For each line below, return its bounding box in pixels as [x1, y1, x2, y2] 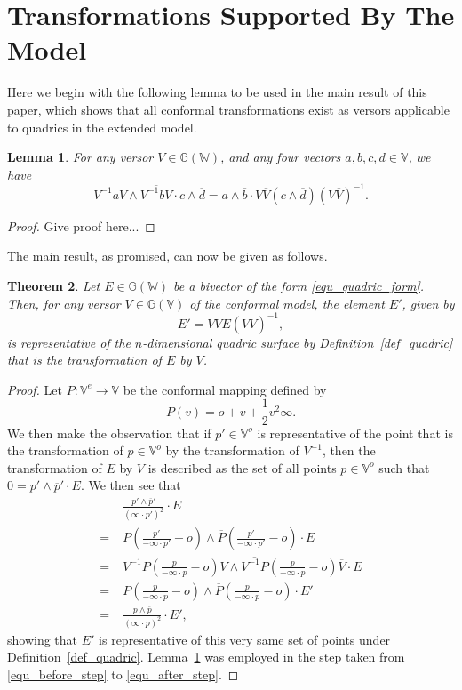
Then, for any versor [7, 293, 121, 312]
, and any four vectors [220, 148, 341, 166]
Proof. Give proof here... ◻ [7, 216, 155, 235]
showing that [7, 630, 78, 648]
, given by [402, 293, 455, 312]
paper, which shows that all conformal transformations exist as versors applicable [7, 100, 450, 118]
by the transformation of [165, 441, 299, 460]
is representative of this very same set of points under [99, 630, 391, 648]
